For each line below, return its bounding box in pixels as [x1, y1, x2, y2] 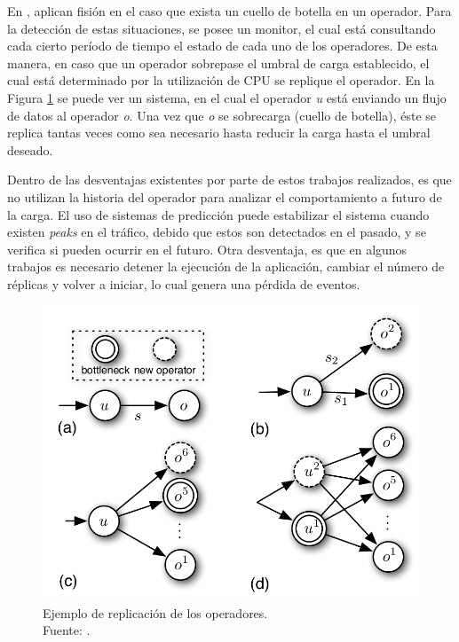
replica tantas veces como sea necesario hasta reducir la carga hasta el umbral [7, 123, 431, 142]
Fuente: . [43, 621, 91, 639]
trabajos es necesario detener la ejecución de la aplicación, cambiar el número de [7, 257, 445, 276]
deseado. [7, 140, 53, 159]
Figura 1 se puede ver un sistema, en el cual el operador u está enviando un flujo [7, 88, 447, 106]
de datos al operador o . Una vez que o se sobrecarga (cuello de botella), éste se [7, 106, 437, 124]
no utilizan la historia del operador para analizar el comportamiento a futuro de [7, 187, 442, 206]
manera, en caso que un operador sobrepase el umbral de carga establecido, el [7, 53, 430, 72]
